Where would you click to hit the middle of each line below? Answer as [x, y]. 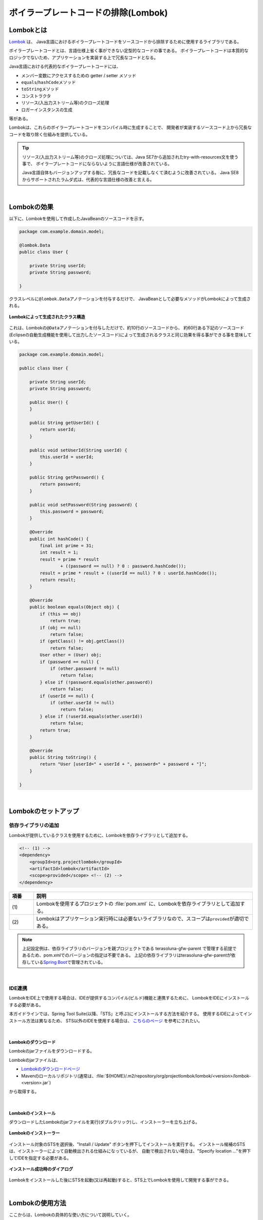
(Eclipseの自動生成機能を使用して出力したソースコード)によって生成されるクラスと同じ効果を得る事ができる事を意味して [130, 335]
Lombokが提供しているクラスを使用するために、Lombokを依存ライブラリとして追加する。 [100, 835]
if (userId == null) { [67, 696]
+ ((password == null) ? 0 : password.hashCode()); [123, 566]
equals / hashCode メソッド [49, 82]
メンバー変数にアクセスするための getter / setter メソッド [79, 75]
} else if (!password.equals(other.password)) [96, 682]
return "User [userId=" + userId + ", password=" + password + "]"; [123, 764]
